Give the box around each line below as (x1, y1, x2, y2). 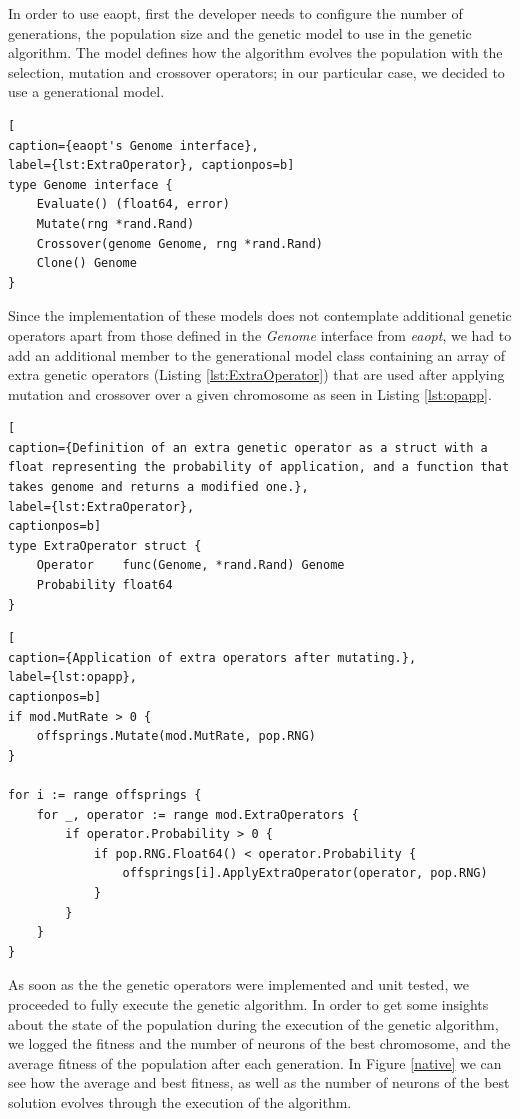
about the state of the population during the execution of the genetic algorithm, (8, 1013, 499, 1034)
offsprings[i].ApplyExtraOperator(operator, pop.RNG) (122, 866, 488, 881)
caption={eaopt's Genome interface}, (8, 138, 259, 153)
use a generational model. (8, 81, 165, 102)
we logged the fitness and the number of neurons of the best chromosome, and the (8, 1033, 511, 1054)
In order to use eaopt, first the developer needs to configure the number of (8, 3, 463, 23)
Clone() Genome (36, 256, 137, 271)
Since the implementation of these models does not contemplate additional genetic (8, 305, 512, 326)
